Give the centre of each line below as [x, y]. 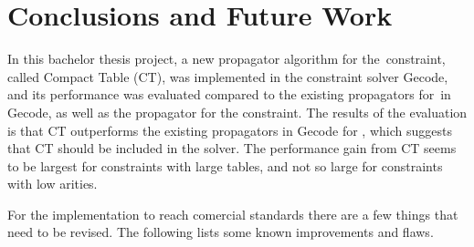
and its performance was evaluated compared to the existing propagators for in [229, 94]
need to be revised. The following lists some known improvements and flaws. [221, 232]
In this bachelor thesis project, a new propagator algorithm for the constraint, [226, 59]
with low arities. [53, 184]
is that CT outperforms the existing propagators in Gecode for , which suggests [230, 130]
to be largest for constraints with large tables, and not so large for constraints [225, 165]
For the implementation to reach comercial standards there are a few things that [233, 214]
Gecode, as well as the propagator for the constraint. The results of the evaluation [237, 112]
